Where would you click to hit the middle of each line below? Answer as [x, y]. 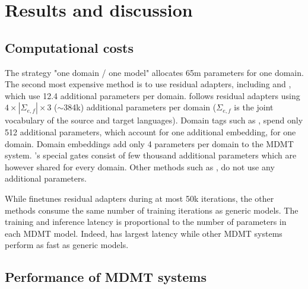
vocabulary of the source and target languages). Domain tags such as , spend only [154, 120]
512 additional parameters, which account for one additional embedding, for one [150, 131]
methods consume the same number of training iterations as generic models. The [152, 210]
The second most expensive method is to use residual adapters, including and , [148, 84]
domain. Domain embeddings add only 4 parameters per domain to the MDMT [149, 143]
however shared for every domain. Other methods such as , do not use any [140, 166]
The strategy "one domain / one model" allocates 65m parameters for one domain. [154, 72]
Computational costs [69, 47]
